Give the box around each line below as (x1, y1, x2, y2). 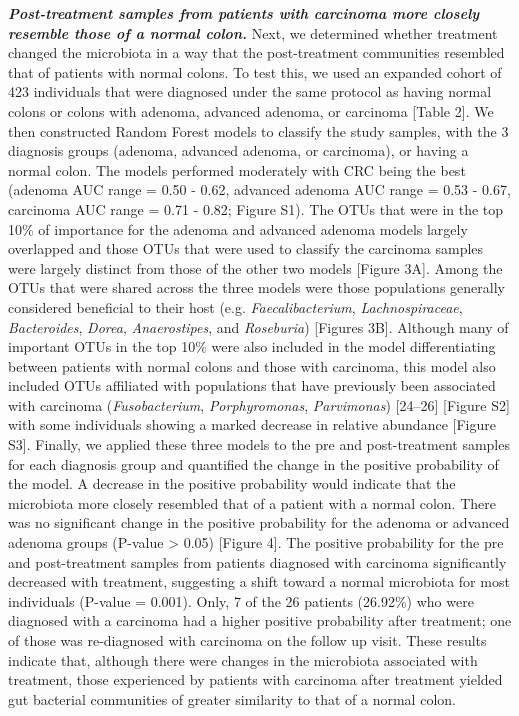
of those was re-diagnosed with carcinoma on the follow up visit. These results (8, 630, 487, 650)
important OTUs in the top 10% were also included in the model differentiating (8, 336, 496, 357)
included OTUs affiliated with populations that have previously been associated (8, 375, 496, 396)
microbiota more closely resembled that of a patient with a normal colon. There (8, 492, 496, 513)
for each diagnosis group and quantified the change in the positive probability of (8, 453, 499, 474)
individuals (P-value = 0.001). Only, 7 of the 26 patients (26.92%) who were (8, 590, 474, 611)
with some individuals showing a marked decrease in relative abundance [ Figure (8, 414, 496, 435)
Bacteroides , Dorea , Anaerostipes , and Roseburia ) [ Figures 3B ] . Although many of (8, 316, 509, 337)
